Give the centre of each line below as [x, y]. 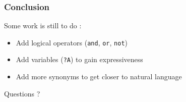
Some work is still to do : [43, 25]
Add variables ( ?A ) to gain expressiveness [79, 59]
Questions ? [22, 93]
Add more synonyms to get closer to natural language [99, 76]
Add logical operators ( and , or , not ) [72, 42]
